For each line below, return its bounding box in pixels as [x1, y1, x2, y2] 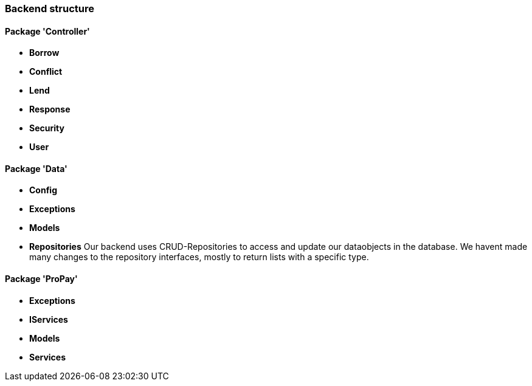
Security [29, 123, 64, 134]
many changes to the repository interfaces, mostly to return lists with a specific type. [29, 252, 369, 263]
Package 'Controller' [5, 26, 90, 36]
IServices [29, 314, 68, 325]
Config [29, 185, 57, 196]
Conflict [29, 66, 63, 77]
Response [29, 104, 71, 115]
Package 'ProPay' [5, 274, 78, 284]
